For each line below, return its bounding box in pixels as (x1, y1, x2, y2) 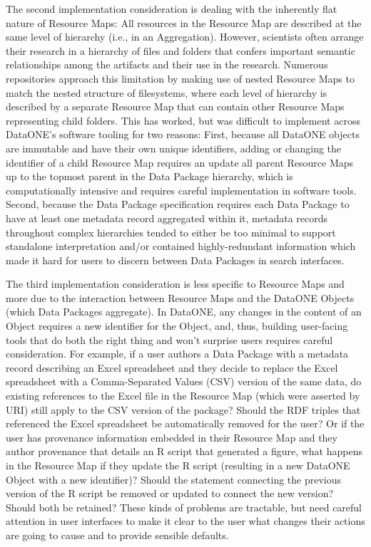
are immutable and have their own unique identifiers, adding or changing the (6, 140, 342, 155)
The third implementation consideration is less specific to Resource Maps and (6, 276, 345, 291)
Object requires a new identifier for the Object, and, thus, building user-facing (6, 318, 348, 333)
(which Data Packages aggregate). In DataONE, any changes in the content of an (6, 304, 362, 319)
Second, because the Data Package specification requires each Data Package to (6, 197, 350, 212)
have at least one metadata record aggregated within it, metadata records (6, 210, 328, 225)
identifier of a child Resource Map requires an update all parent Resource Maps (6, 155, 354, 170)
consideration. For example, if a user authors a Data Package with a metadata (6, 346, 349, 361)
